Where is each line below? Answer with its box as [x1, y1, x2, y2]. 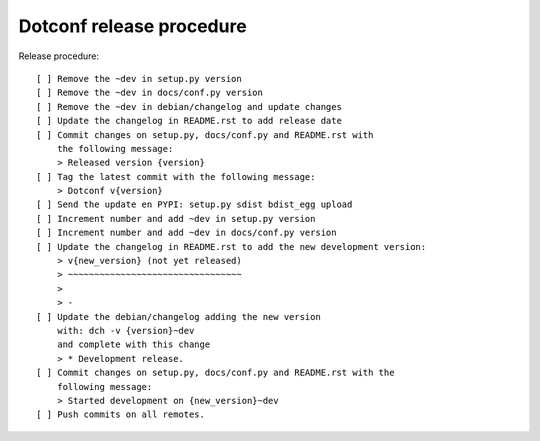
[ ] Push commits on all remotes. [36, 409, 205, 420]
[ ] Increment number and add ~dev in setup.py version [36, 213, 316, 224]
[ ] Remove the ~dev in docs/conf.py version [36, 87, 264, 99]
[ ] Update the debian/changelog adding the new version [36, 311, 322, 322]
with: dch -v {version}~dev [56, 325, 195, 336]
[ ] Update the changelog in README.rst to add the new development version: [36, 241, 427, 252]
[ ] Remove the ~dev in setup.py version [36, 73, 242, 84]
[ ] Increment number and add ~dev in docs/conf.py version [36, 227, 337, 239]
